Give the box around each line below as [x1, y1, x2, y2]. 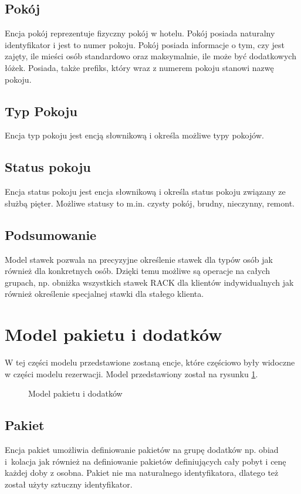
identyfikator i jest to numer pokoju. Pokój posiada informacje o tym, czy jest [5, 38, 285, 50]
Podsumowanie [5, 225, 97, 243]
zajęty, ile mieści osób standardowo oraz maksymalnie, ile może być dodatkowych [5, 50, 296, 62]
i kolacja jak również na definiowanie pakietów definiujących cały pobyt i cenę [5, 455, 286, 467]
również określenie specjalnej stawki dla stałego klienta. [5, 287, 204, 300]
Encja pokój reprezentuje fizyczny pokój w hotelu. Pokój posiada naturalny [5, 27, 275, 39]
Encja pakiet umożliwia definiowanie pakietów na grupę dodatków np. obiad [5, 444, 279, 456]
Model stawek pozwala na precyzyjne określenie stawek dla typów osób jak [5, 253, 273, 265]
